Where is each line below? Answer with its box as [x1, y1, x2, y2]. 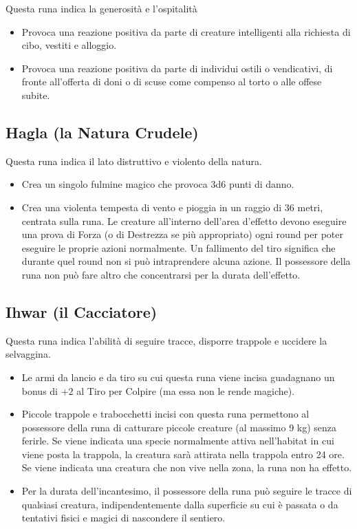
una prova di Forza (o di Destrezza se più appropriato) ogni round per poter [21, 227, 343, 241]
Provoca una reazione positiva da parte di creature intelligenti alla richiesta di [21, 24, 351, 39]
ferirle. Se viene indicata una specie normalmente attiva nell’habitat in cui [21, 433, 334, 448]
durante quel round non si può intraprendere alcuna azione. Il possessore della [21, 254, 351, 268]
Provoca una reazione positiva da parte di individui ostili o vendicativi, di [21, 61, 333, 75]
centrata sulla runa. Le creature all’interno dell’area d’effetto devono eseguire [21, 213, 347, 228]
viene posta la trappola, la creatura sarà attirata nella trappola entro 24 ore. [21, 446, 345, 461]
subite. [21, 87, 50, 102]
